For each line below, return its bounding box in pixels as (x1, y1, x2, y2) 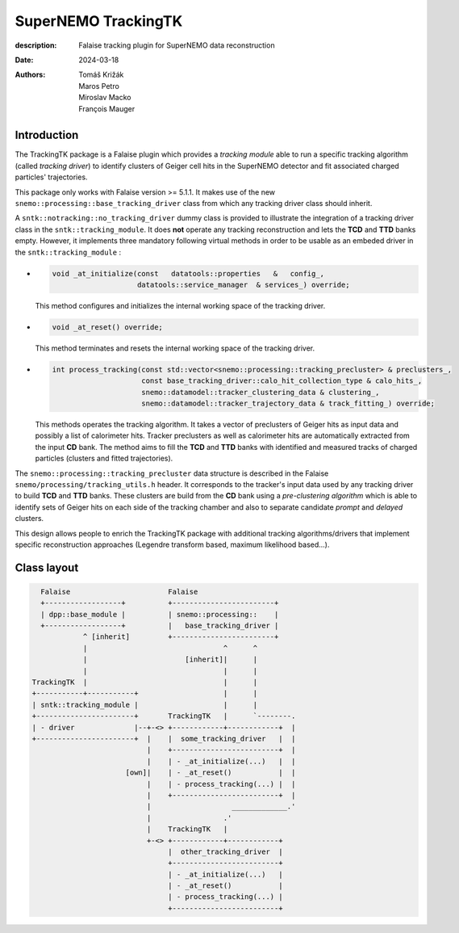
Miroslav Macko (78, 93, 131, 103)
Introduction (15, 128, 79, 142)
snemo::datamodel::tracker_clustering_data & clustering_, (141, 388, 380, 397)
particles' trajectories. (15, 172, 88, 182)
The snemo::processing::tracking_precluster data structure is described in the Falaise (15, 469, 329, 478)
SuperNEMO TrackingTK (15, 12, 183, 30)
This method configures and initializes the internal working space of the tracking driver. (35, 300, 326, 310)
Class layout (15, 561, 79, 574)
